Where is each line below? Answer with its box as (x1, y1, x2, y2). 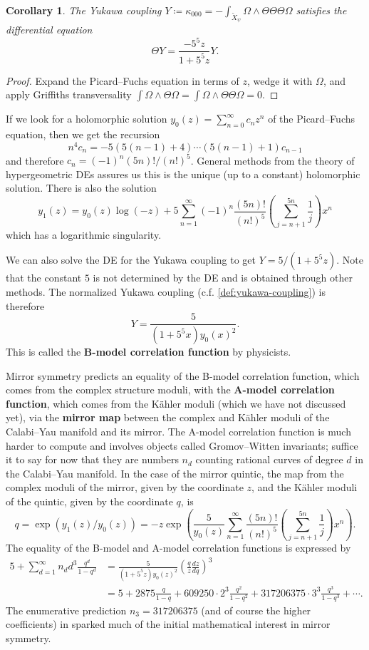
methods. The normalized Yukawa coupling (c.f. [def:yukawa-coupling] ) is (6, 284, 326, 299)
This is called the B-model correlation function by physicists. (6, 344, 291, 359)
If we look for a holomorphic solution (6, 111, 167, 126)
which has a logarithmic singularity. (6, 227, 162, 242)
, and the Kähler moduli (251, 480, 358, 495)
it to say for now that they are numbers (6, 452, 179, 467)
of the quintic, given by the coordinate (6, 493, 173, 508)
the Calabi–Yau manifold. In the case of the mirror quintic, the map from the (6, 465, 344, 480)
